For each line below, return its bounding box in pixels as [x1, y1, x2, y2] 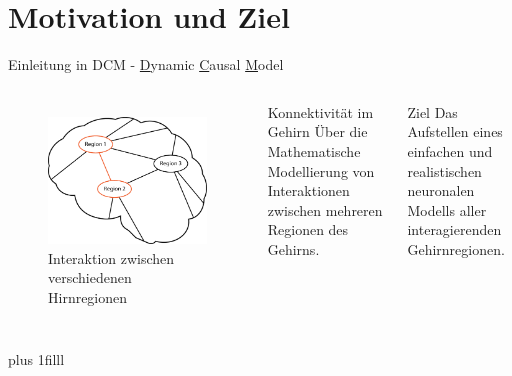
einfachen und [407, 140, 493, 161]
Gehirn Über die [267, 121, 368, 142]
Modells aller [407, 199, 487, 220]
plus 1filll [8, 348, 65, 369]
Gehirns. [267, 238, 320, 259]
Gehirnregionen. [407, 238, 505, 259]
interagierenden [407, 219, 502, 240]
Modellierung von [267, 160, 375, 181]
